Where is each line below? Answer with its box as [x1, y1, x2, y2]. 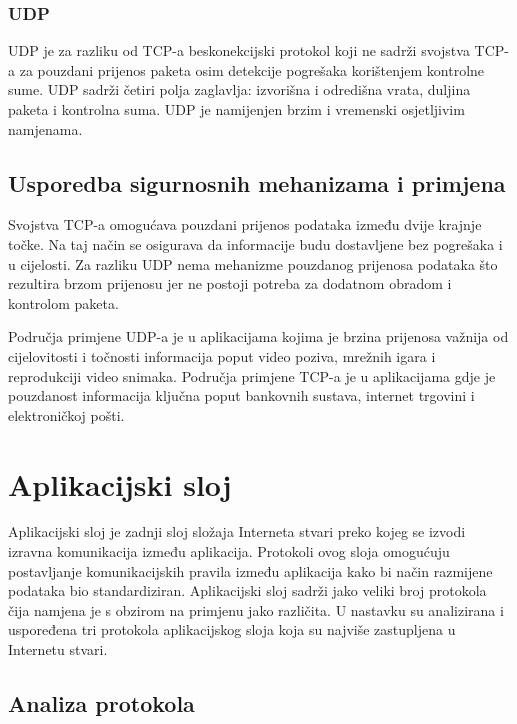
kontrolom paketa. [8, 292, 119, 313]
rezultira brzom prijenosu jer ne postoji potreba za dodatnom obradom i [8, 273, 452, 294]
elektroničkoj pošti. [8, 404, 125, 425]
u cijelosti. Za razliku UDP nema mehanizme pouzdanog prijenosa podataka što [8, 253, 498, 274]
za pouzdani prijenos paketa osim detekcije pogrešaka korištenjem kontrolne [19, 59, 485, 80]
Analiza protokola [8, 688, 195, 718]
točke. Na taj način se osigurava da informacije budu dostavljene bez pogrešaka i [8, 233, 503, 254]
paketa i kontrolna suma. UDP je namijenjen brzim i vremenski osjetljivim [8, 99, 465, 119]
